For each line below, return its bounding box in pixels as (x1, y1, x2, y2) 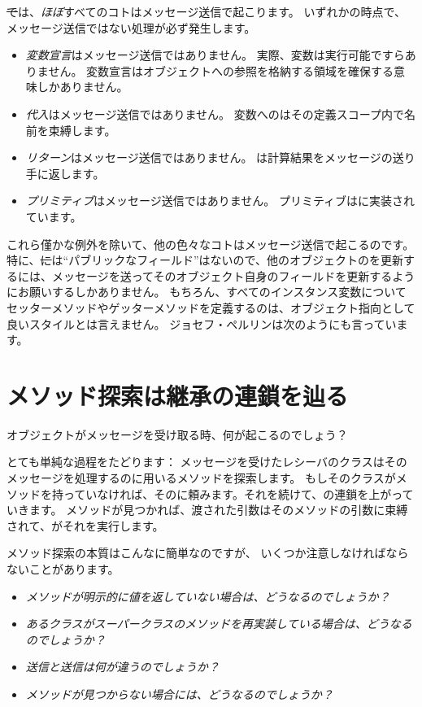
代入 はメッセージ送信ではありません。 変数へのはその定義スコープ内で (25, 105, 404, 122)
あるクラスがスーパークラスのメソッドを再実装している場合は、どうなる (25, 615, 412, 632)
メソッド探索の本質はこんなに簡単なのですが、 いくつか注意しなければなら (7, 544, 409, 561)
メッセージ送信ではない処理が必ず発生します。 (7, 19, 256, 36)
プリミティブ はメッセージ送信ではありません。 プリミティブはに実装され (25, 192, 415, 209)
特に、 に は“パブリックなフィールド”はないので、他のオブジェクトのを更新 (7, 251, 403, 268)
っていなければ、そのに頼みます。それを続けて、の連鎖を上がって (63, 485, 414, 502)
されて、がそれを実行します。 (7, 517, 164, 534)
